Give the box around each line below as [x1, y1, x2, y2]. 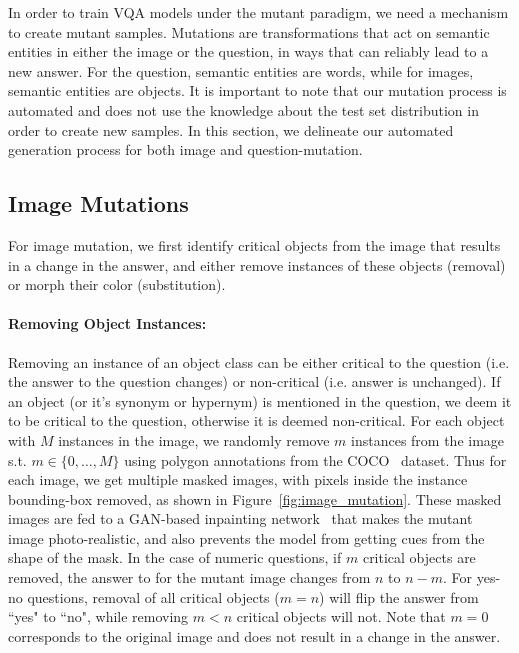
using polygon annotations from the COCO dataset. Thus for [124, 449, 507, 470]
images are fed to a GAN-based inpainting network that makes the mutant [8, 508, 473, 529]
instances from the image [351, 429, 505, 450]
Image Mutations [8, 188, 189, 219]
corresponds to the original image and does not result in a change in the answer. [8, 625, 501, 646]
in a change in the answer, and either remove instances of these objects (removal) [8, 254, 506, 275]
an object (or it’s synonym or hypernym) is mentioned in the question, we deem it [8, 390, 512, 411]
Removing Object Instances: [8, 313, 207, 334]
